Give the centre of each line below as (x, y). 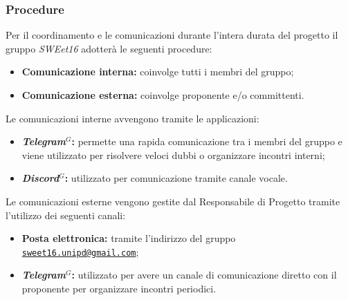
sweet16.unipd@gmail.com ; (80, 251)
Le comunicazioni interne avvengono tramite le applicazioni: (132, 118)
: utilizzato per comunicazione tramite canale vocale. (176, 178)
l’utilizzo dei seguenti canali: (66, 215)
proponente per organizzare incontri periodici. (119, 288)
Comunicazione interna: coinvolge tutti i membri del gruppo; (158, 72)
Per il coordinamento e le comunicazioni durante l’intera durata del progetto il (172, 35)
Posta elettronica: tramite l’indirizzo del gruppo (129, 238)
